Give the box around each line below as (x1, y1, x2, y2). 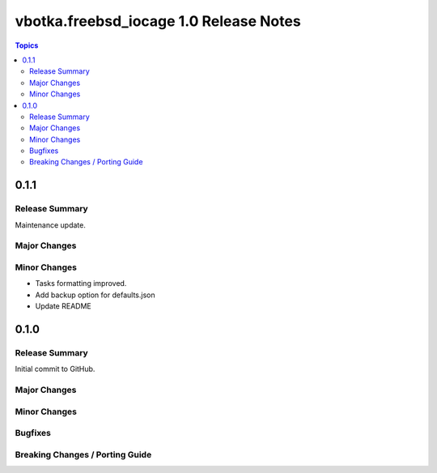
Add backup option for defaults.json (35, 290, 155, 300)
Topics (15, 40, 39, 50)
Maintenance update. (15, 219, 87, 230)
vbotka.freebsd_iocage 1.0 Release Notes (15, 12, 301, 30)
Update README (35, 301, 92, 311)
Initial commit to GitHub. (15, 364, 95, 374)
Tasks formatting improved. (35, 279, 127, 288)
